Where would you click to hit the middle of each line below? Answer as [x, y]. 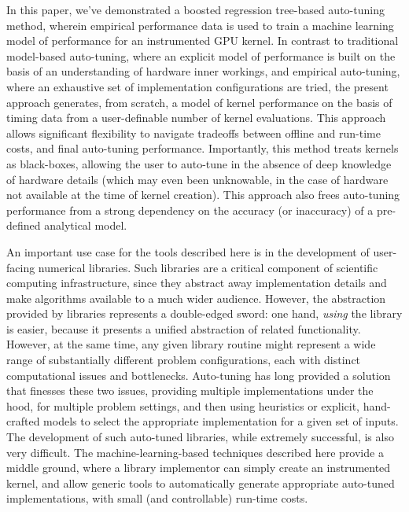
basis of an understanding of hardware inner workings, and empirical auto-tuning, [203, 71]
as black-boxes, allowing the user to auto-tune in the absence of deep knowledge [199, 163]
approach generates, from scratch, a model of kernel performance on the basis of [199, 102]
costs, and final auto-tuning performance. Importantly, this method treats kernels [203, 148]
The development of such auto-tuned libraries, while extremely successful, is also [200, 437]
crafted [23, 421]
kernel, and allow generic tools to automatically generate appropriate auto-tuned [201, 483]
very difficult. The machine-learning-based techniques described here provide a [195, 452]
